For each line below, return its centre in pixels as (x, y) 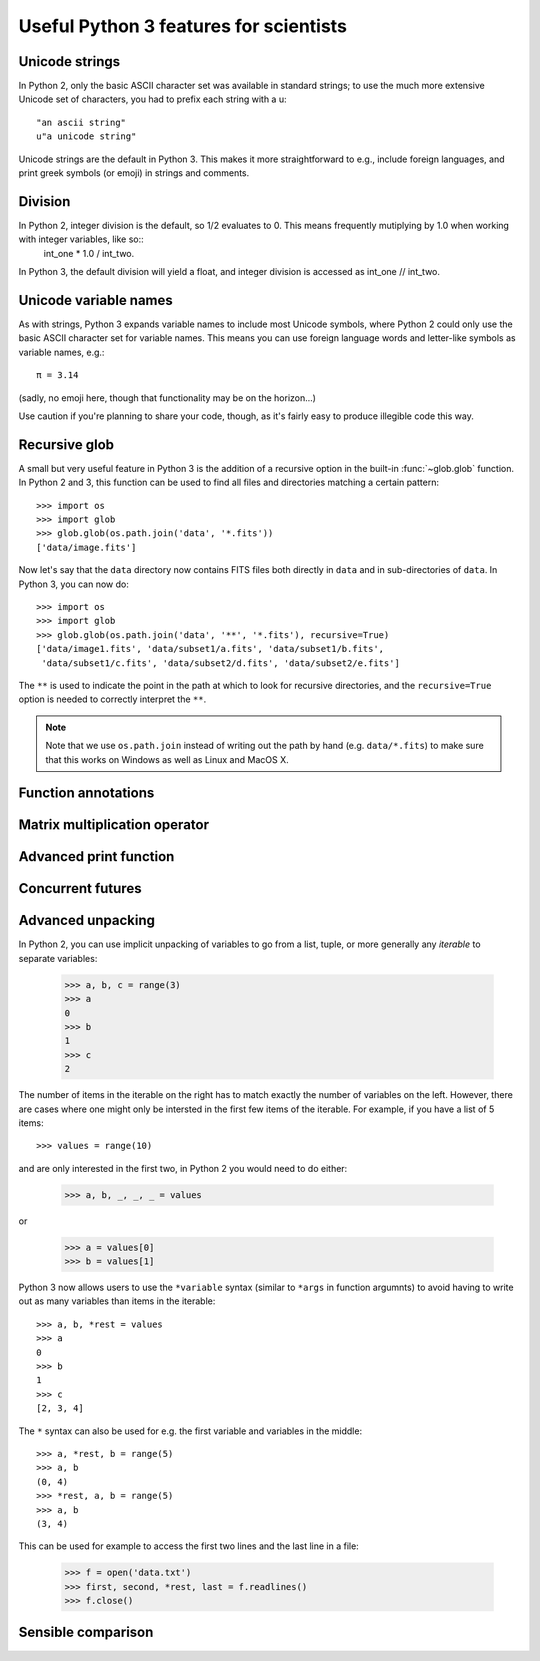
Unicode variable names (96, 300)
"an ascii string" (81, 122)
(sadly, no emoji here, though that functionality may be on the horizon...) (167, 397)
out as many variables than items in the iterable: (117, 1301)
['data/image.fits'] (86, 547)
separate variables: (58, 958)
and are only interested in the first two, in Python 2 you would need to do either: (183, 1168)
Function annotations (86, 793)
